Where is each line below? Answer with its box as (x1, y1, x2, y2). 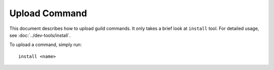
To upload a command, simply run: (9, 42, 82, 48)
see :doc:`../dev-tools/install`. (9, 32, 71, 38)
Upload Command (9, 8, 87, 19)
